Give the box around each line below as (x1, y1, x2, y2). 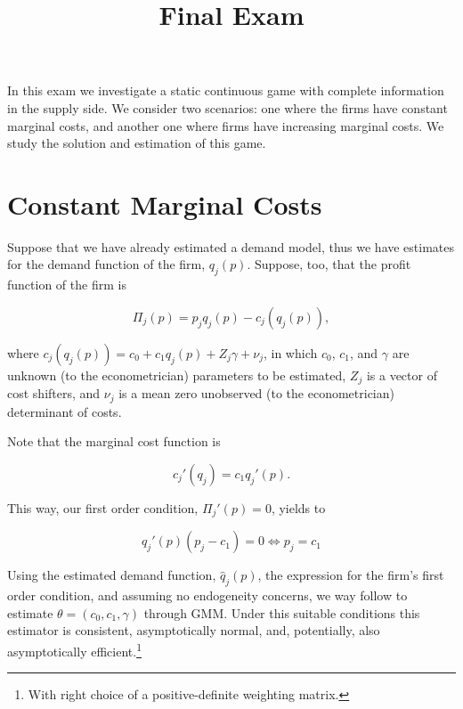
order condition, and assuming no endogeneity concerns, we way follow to (7, 586, 408, 605)
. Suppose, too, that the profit (247, 255, 411, 273)
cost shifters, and (7, 384, 101, 403)
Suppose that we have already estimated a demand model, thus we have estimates (7, 237, 455, 256)
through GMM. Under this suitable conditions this (143, 603, 420, 622)
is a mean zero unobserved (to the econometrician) (118, 384, 394, 403)
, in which (263, 343, 318, 362)
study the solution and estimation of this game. (7, 134, 266, 152)
